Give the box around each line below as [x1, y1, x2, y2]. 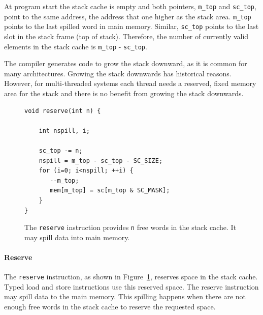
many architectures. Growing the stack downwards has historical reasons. [4, 68, 232, 78]
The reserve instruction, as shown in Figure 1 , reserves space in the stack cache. [4, 271, 258, 282]
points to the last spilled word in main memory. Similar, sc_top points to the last [4, 21, 259, 32]
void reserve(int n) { [24, 107, 101, 114]
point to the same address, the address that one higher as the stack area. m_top [4, 11, 251, 21]
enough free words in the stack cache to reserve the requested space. [4, 301, 216, 312]
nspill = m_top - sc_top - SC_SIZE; [39, 157, 163, 164]
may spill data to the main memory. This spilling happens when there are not [4, 291, 246, 302]
